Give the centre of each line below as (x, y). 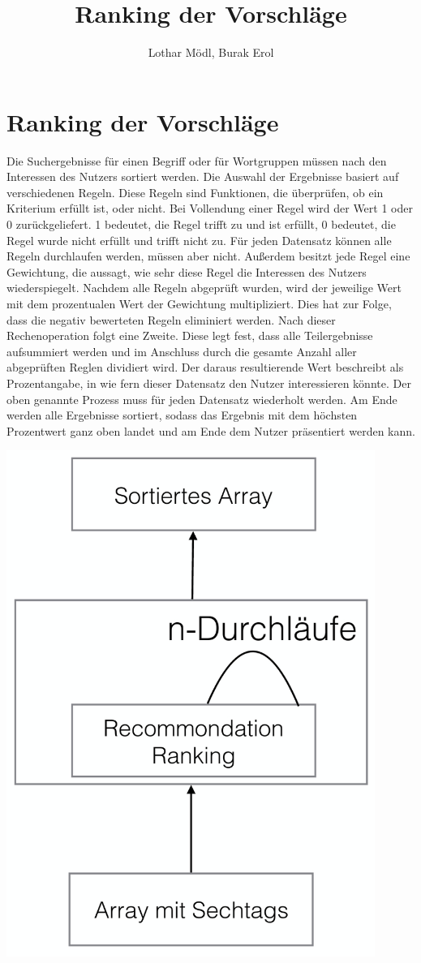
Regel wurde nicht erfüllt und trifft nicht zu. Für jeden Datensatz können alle (199, 240)
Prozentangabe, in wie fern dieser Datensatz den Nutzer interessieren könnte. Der (209, 383)
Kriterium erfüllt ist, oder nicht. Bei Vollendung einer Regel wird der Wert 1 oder (210, 208)
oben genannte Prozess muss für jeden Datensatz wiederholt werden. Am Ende (202, 399)
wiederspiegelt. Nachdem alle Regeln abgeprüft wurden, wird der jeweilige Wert (204, 288)
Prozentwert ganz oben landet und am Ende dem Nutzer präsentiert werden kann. (211, 430)
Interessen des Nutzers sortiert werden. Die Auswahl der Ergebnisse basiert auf (203, 176)
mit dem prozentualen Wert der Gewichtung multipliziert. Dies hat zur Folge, (199, 303)
